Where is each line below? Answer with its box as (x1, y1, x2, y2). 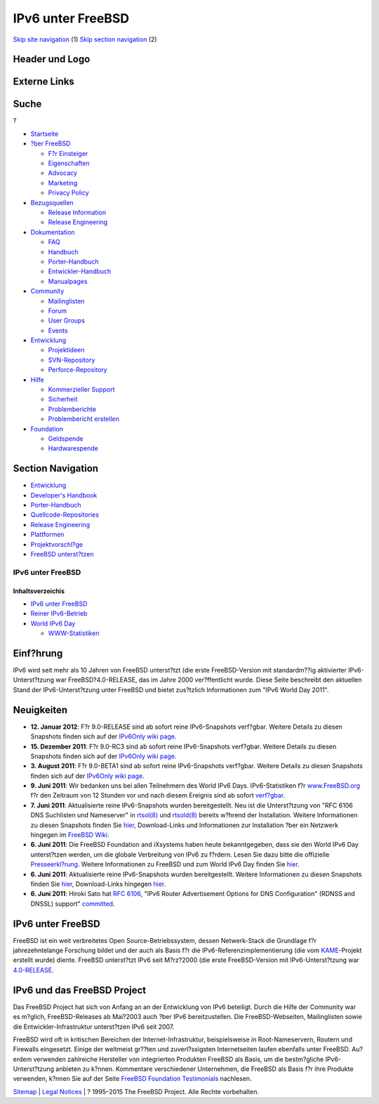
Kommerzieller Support (48, 385, 115, 394)
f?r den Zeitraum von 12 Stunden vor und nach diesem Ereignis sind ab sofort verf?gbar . (30, 791, 286, 800)
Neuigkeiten (13, 703, 68, 716)
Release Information (48, 208, 107, 216)
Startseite (30, 129, 59, 138)
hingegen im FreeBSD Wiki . (30, 831, 109, 839)
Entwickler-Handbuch (48, 267, 112, 275)
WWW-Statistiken (48, 629, 100, 637)
